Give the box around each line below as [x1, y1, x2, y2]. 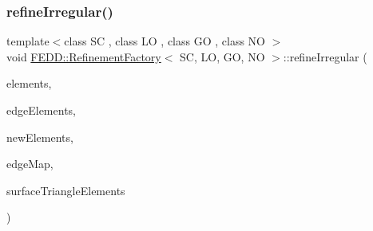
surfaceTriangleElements [6, 182, 125, 198]
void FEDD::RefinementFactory [6, 48, 161, 65]
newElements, [6, 128, 73, 145]
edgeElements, [6, 102, 76, 118]
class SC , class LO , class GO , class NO [64, 33, 265, 49]
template [6, 33, 50, 49]
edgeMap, [6, 155, 54, 172]
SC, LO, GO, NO [180, 48, 265, 65]
